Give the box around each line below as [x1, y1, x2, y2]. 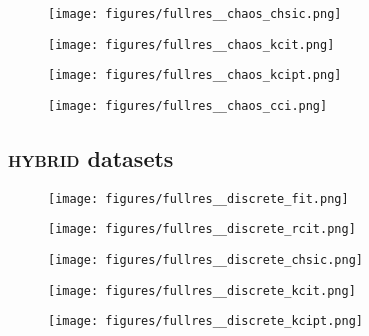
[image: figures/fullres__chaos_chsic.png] [48, 7, 342, 21]
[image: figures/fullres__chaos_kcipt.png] [48, 68, 342, 83]
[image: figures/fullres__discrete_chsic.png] [48, 253, 363, 268]
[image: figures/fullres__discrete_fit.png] [48, 191, 349, 206]
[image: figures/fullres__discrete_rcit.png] [48, 222, 356, 237]
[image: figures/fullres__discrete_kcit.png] [48, 283, 356, 298]
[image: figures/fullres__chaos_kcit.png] [48, 37, 335, 52]
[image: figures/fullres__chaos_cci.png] [48, 98, 328, 113]
